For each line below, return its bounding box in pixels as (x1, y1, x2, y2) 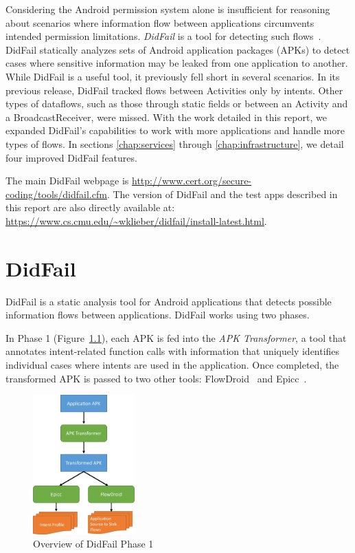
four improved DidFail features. (5, 150, 137, 164)
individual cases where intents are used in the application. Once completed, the (5, 358, 339, 371)
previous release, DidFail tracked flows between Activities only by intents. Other (5, 83, 343, 97)
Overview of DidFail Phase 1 (33, 536, 154, 551)
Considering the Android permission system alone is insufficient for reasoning (5, 2, 330, 16)
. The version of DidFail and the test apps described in (106, 186, 338, 201)
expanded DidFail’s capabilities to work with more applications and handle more (5, 123, 345, 138)
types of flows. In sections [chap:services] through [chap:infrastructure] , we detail (5, 136, 344, 151)
